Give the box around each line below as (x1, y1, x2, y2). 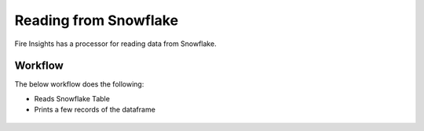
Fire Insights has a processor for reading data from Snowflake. (14, 39, 217, 48)
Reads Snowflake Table (34, 94, 110, 103)
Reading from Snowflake (14, 12, 179, 29)
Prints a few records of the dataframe (34, 105, 156, 115)
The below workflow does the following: (14, 80, 144, 89)
